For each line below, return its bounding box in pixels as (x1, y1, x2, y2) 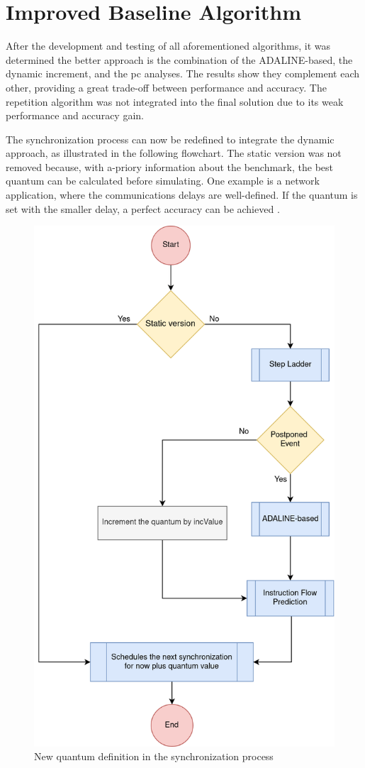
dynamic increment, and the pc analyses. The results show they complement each (6, 66, 359, 81)
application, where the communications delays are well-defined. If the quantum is (6, 187, 358, 202)
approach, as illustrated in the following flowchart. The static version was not (6, 146, 342, 160)
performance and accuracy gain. (6, 108, 144, 123)
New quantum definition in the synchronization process (34, 749, 274, 764)
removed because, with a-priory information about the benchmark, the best (6, 159, 333, 174)
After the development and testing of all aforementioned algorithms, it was (6, 38, 331, 53)
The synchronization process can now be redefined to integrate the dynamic (6, 131, 335, 146)
